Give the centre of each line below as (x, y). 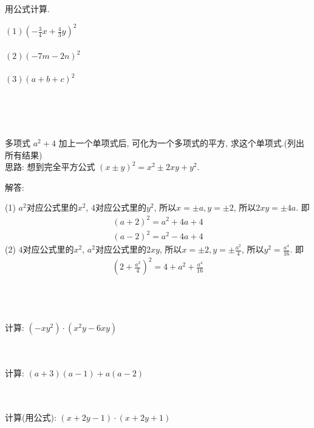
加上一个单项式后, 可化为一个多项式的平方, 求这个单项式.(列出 (181, 143)
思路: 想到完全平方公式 (50, 167)
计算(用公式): (31, 417)
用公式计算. (27, 8)
